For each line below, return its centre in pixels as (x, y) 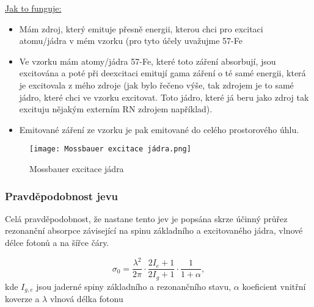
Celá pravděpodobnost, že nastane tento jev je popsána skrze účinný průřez (146, 218)
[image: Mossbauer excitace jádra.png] (110, 149)
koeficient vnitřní (274, 286)
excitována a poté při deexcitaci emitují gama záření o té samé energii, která (162, 73)
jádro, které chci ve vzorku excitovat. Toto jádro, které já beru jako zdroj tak (164, 97)
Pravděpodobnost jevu (62, 196)
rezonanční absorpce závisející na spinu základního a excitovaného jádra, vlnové (154, 230)
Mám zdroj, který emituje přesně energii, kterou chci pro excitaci (141, 28)
